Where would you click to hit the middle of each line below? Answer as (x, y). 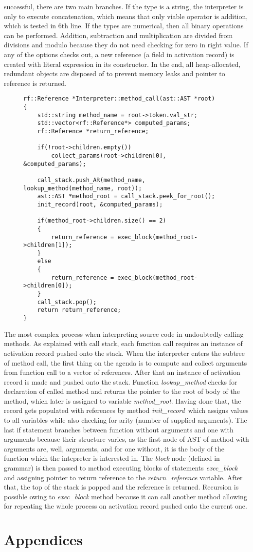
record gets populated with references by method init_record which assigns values (126, 410)
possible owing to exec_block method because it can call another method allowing (126, 496)
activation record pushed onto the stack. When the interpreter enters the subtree (124, 353)
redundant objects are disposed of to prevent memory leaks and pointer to (115, 73)
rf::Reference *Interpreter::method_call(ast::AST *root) (119, 99)
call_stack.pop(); (67, 302)
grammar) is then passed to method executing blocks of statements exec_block (121, 468)
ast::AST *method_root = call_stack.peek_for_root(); (126, 196)
